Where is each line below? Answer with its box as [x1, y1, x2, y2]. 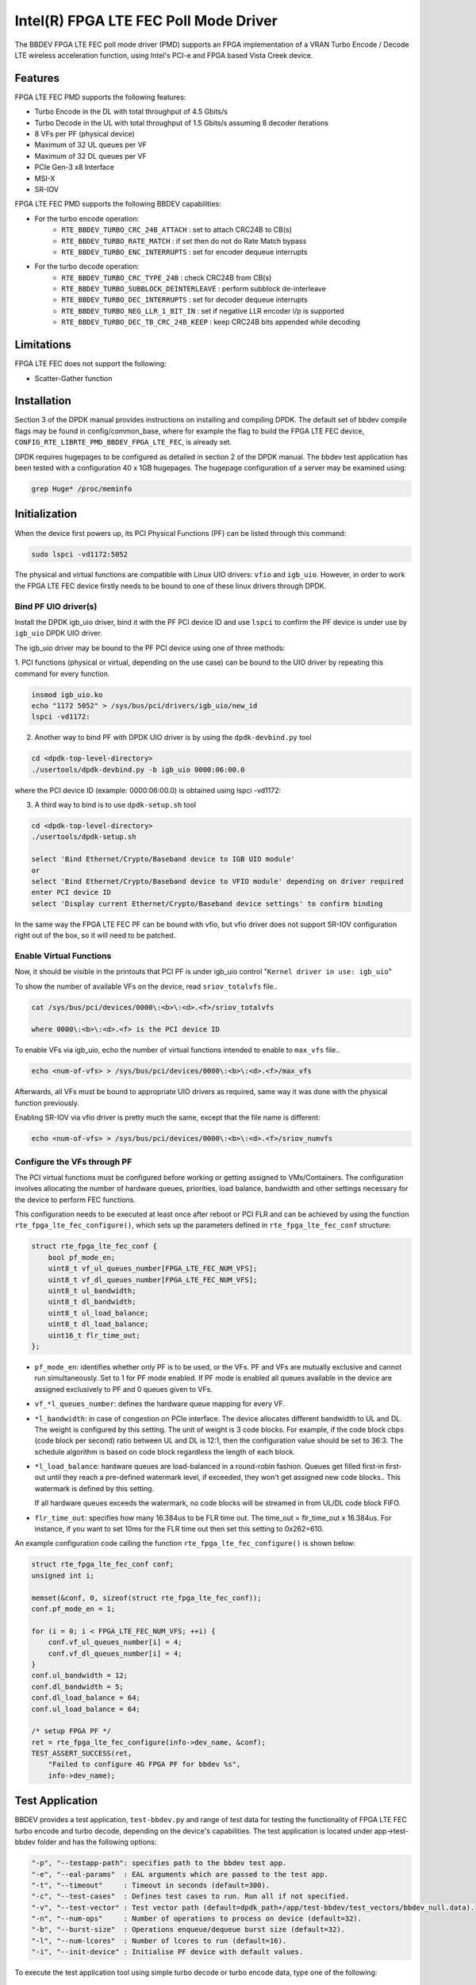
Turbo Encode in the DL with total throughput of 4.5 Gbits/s [34, 107, 228, 117]
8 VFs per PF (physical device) [34, 129, 135, 139]
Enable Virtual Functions [14, 950, 112, 961]
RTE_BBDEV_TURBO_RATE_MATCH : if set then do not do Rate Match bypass [61, 236, 307, 245]
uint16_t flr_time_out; [48, 1331, 140, 1339]
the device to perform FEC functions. [14, 1195, 136, 1204]
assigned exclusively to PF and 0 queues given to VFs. [34, 1384, 213, 1393]
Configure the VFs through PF [14, 1156, 132, 1167]
